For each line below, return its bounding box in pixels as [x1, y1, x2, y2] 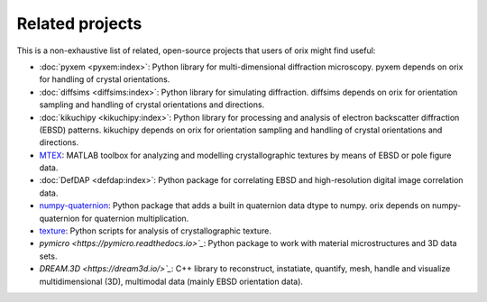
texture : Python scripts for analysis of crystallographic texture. [39, 225, 272, 236]
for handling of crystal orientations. [39, 74, 170, 85]
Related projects [16, 14, 142, 33]
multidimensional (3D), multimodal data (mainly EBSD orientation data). [39, 276, 304, 287]
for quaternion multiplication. [81, 213, 189, 224]
